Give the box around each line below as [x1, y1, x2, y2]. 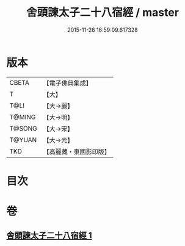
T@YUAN [9, 136, 37, 144]
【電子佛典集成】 [43, 79, 93, 87]
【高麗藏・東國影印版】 [43, 147, 111, 156]
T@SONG [9, 124, 38, 132]
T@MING [9, 112, 36, 121]
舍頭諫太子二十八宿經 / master [26, 5, 179, 20]
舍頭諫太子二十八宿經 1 [6, 230, 93, 241]
